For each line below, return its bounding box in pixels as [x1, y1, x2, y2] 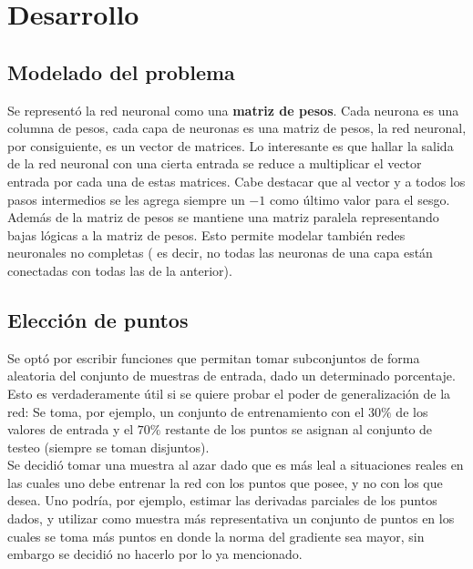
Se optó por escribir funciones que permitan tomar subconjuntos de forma [7, 348, 420, 367]
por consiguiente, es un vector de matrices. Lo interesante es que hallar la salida [7, 136, 454, 155]
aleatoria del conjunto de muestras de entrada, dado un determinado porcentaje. [7, 366, 456, 385]
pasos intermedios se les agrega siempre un [7, 189, 245, 208]
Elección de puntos [7, 305, 189, 333]
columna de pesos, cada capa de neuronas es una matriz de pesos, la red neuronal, [7, 118, 467, 137]
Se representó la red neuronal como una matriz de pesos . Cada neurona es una [7, 100, 459, 119]
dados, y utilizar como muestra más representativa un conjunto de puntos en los [7, 509, 455, 528]
